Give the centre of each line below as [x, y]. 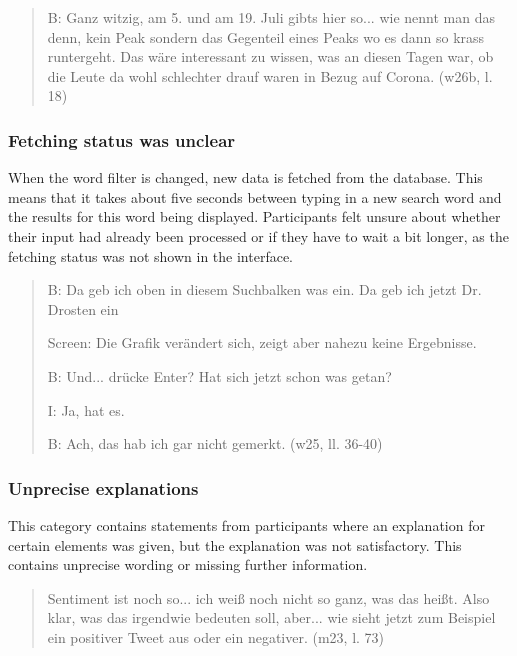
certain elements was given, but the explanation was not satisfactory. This [235, 544]
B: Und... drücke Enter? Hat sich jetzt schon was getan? [219, 375]
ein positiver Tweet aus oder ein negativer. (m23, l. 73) [216, 636]
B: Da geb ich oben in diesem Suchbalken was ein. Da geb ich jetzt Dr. [264, 289]
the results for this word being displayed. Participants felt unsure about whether [254, 216]
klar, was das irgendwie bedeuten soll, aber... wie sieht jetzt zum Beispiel [271, 617]
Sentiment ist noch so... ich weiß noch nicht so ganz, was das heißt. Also [268, 597]
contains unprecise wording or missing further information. [188, 564]
